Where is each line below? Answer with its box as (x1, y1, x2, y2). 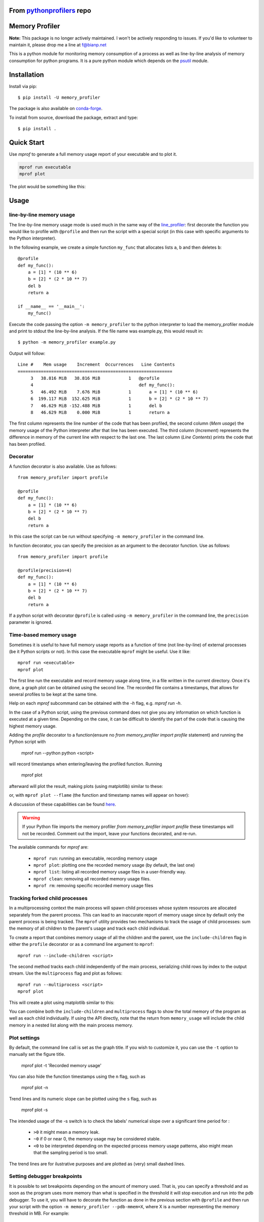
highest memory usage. (9, 723, 57, 729)
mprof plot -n (21, 1085, 48, 1091)
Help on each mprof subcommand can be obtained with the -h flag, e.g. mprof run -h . (9, 700, 182, 706)
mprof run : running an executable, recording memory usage (33, 855, 157, 861)
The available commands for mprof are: (9, 844, 89, 850)
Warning (22, 815, 40, 821)
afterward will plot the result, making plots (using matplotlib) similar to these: (9, 783, 163, 789)
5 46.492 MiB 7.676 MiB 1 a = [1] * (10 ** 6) (30, 389, 198, 394)
